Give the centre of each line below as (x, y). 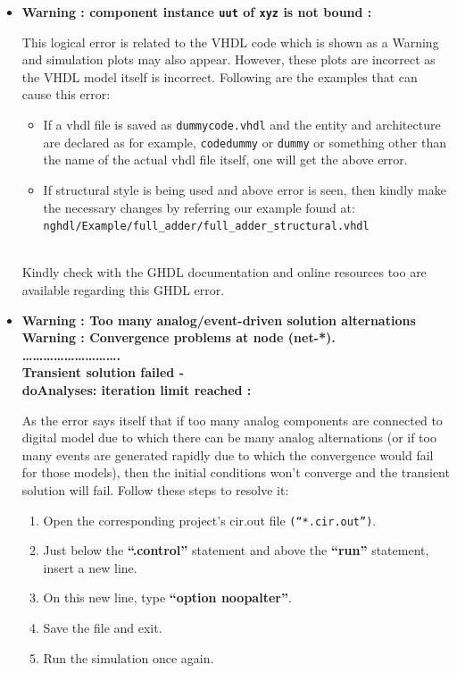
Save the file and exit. (103, 627)
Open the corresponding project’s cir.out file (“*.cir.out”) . (210, 520)
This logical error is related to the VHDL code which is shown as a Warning (230, 42)
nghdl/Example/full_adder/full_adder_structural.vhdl (206, 227)
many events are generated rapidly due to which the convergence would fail (228, 454)
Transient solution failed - (103, 372)
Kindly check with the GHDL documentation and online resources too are (224, 272)
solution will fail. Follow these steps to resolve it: (155, 489)
